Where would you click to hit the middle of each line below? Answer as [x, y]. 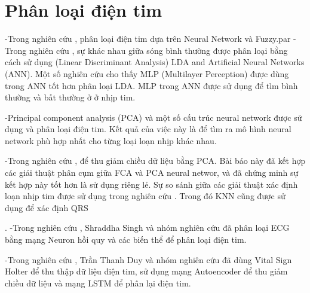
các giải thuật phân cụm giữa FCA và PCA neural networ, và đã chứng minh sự [152, 173]
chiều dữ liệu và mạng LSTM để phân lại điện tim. [98, 283]
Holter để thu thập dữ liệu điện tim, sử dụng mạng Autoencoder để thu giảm [146, 271]
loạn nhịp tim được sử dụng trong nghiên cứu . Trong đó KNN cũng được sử [145, 196]
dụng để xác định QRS [47, 207]
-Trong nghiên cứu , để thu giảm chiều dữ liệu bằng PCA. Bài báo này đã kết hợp [155, 161]
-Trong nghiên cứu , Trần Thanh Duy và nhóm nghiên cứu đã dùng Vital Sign [148, 259]
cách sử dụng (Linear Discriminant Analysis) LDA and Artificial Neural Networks [155, 62]
